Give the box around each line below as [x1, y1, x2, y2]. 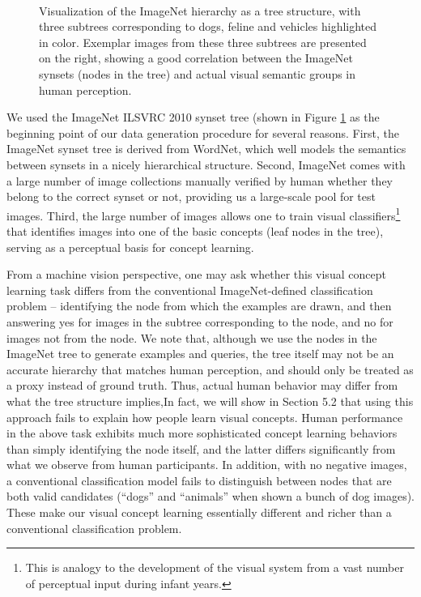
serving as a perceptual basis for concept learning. [6, 238, 254, 255]
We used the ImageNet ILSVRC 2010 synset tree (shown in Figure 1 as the [6, 109, 380, 126]
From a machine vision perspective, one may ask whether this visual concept [6, 266, 386, 283]
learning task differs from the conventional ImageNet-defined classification [6, 281, 373, 298]
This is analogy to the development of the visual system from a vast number [25, 559, 404, 576]
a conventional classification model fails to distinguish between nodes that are [6, 471, 392, 488]
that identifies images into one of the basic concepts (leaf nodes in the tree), [6, 222, 384, 239]
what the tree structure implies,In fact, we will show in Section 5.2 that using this [6, 392, 414, 409]
